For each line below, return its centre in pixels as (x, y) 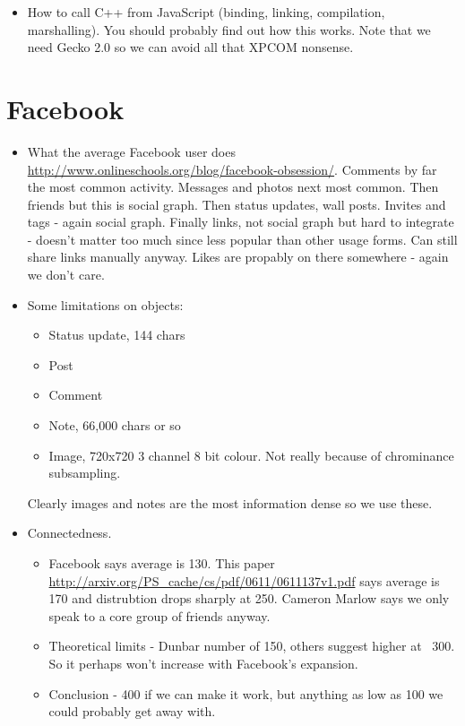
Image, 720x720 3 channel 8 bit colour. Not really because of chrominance (251, 455)
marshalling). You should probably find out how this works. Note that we (229, 29)
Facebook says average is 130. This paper (162, 563)
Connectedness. (69, 533)
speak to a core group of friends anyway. (159, 615)
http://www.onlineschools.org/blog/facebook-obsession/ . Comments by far (232, 169)
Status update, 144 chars (117, 335)
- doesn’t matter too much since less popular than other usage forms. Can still (242, 239)
